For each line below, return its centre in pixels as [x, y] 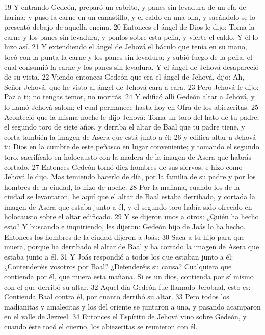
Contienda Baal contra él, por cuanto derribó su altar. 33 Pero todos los [117, 297]
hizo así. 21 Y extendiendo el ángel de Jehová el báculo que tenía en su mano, [126, 47]
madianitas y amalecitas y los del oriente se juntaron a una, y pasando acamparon [132, 306]
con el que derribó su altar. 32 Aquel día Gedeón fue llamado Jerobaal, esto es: [127, 286]
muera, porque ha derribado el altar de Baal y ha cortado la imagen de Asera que [132, 247]
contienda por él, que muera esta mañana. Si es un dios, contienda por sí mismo [129, 277]
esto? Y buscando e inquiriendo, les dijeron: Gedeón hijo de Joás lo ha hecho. [125, 227]
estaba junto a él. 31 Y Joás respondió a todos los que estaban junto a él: [119, 256]
